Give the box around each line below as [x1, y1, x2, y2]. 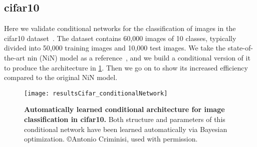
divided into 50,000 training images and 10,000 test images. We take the [4, 42, 226, 53]
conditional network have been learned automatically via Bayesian [24, 123, 227, 134]
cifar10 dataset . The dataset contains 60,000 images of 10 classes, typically [4, 32, 236, 43]
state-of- [227, 42, 253, 53]
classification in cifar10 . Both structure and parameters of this [24, 114, 225, 124]
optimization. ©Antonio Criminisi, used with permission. [24, 133, 198, 144]
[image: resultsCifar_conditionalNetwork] [24, 89, 168, 97]
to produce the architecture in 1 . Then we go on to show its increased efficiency [4, 62, 248, 72]
